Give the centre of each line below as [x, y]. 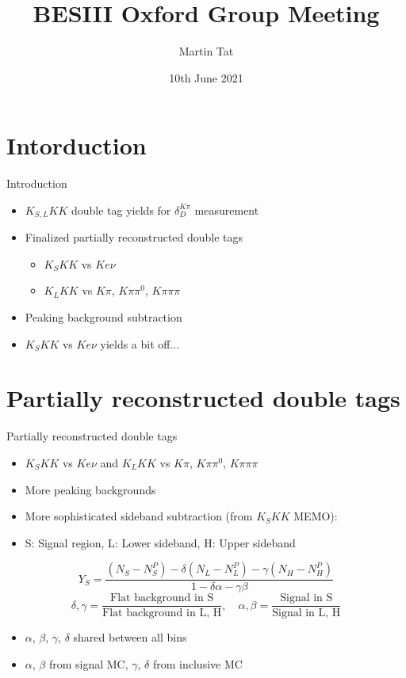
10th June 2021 [206, 77]
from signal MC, [88, 664]
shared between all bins [130, 637]
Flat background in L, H [162, 613]
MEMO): [316, 516]
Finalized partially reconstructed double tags [134, 237]
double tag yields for [121, 209]
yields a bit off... [140, 343]
